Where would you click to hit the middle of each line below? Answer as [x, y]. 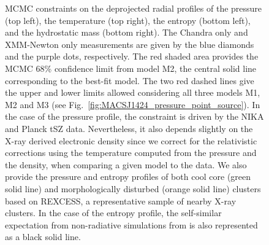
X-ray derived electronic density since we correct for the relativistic [131, 140]
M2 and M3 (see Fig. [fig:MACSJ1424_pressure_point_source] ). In [133, 104]
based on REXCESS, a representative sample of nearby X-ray [121, 200]
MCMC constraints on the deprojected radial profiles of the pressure [134, 8]
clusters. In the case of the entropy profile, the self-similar [113, 213]
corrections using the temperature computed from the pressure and [131, 153]
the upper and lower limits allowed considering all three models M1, [133, 92]
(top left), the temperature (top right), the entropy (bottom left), [128, 20]
